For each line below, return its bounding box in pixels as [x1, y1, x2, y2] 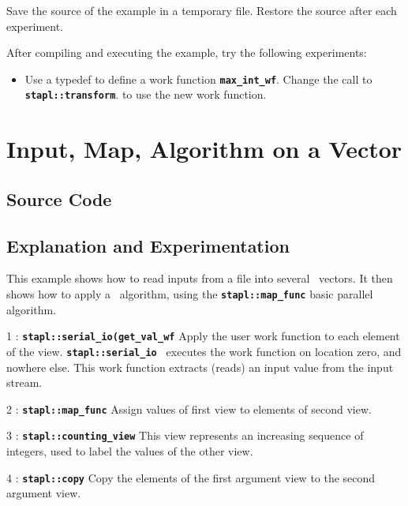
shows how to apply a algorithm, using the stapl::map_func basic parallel [6, 286, 373, 302]
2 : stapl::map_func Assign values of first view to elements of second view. [6, 400, 372, 417]
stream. [6, 374, 43, 391]
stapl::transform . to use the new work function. [24, 86, 267, 103]
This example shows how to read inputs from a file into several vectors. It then [6, 270, 393, 287]
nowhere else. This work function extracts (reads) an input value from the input [6, 358, 394, 375]
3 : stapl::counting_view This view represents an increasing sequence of [6, 427, 364, 444]
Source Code [6, 186, 112, 211]
